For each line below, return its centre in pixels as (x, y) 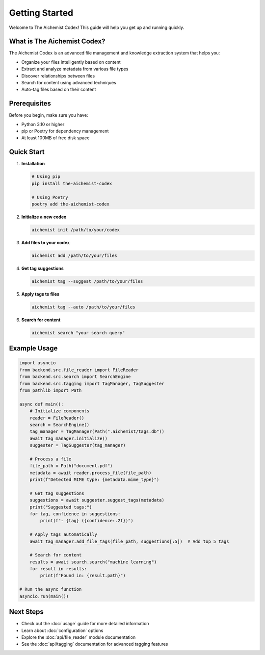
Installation (33, 164)
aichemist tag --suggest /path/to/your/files (87, 281)
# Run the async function (51, 589)
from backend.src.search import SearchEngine (75, 377)
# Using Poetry (50, 197)
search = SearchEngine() (60, 425)
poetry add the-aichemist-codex (71, 204)
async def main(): (41, 404)
